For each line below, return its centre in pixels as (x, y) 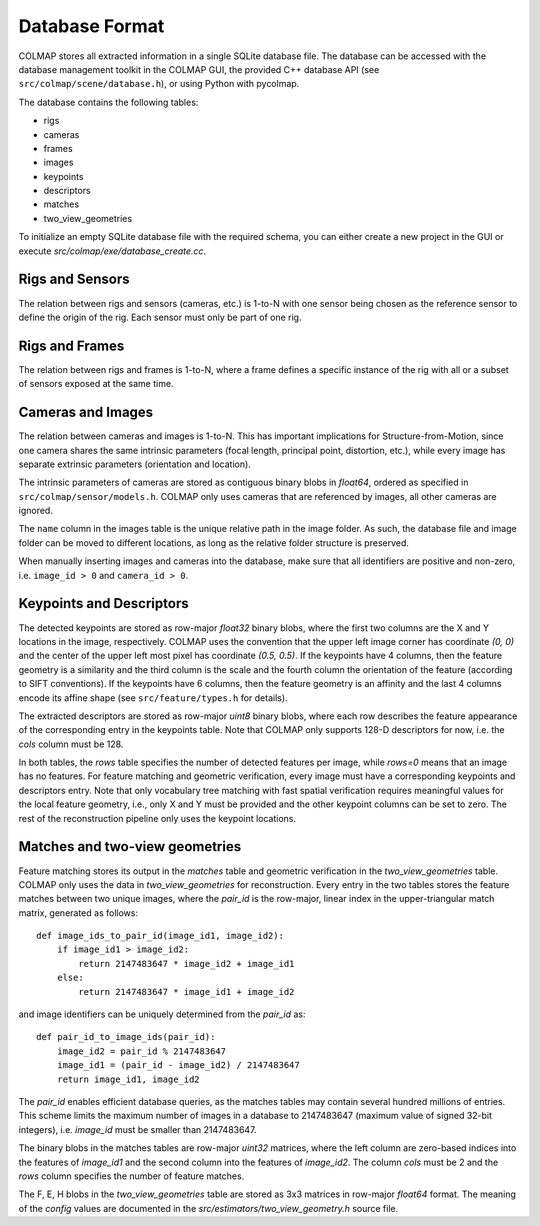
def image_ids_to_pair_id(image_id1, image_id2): (160, 936)
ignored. (36, 511)
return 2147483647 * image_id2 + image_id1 (186, 963)
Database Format (91, 26)
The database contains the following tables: (108, 102)
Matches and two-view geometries (130, 846)
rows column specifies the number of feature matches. (131, 1176)
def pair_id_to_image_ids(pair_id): (126, 1037)
